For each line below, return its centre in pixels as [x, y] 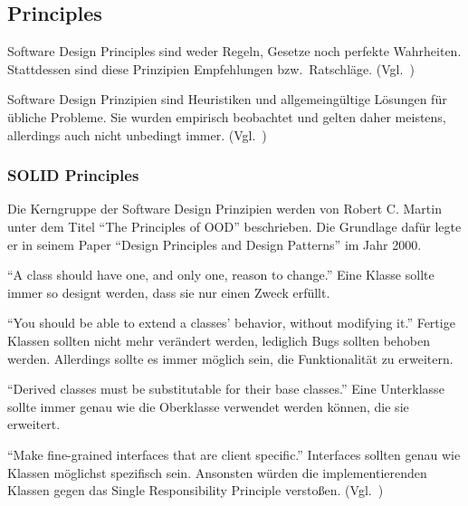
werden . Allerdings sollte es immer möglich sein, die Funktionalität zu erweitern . [230, 358]
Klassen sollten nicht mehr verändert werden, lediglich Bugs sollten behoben [219, 340]
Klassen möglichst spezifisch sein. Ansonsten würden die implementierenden [217, 472]
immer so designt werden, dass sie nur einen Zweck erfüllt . [169, 292]
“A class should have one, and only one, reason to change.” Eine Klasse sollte [221, 275]
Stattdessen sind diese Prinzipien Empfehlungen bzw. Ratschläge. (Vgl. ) [211, 68]
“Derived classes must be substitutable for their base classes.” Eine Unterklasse [226, 389]
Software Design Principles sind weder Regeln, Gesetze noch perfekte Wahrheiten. [234, 51]
